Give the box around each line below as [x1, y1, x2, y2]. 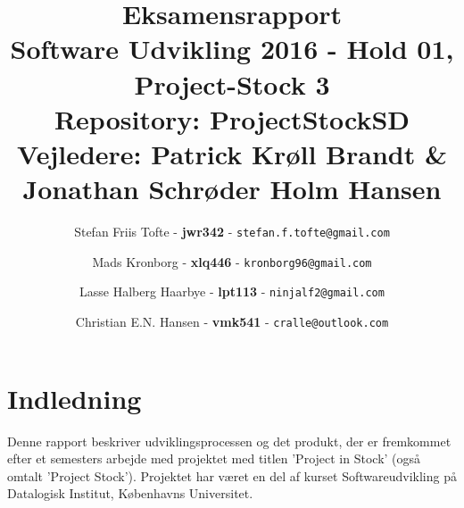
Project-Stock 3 [134, 65, 330, 102]
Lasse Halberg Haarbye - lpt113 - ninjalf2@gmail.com [79, 282, 385, 301]
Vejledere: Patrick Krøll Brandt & [17, 135, 447, 171]
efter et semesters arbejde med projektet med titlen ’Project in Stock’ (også [7, 449, 421, 468]
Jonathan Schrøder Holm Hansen [22, 171, 442, 207]
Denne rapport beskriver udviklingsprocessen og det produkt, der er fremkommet [7, 431, 452, 450]
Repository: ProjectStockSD [54, 100, 410, 137]
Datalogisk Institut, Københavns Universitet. [7, 484, 253, 503]
